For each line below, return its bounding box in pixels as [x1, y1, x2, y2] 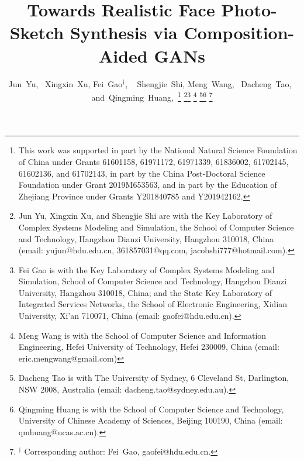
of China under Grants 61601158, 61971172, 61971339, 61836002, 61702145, [18, 155, 289, 167]
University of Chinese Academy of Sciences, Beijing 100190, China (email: [18, 414, 283, 426]
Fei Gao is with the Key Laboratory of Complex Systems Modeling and [18, 263, 275, 276]
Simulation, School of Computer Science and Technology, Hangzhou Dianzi [18, 275, 287, 287]
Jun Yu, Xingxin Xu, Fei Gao [8, 77, 123, 90]
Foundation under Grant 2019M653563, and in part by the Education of [18, 178, 277, 191]
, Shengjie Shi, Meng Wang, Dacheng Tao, [125, 77, 292, 90]
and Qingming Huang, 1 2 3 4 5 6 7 [91, 90, 213, 103]
